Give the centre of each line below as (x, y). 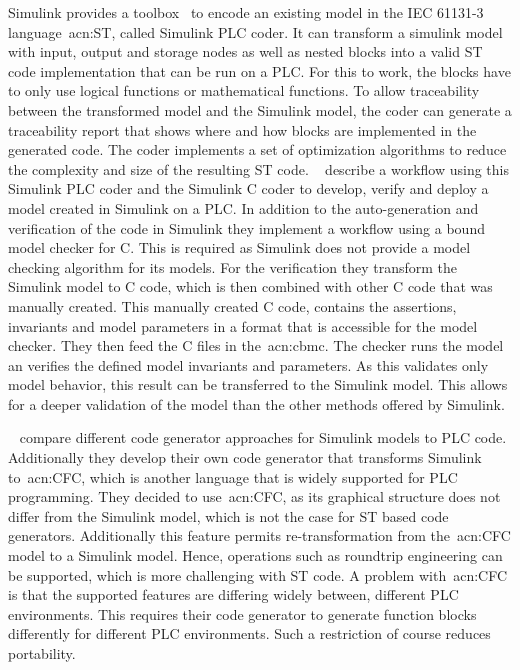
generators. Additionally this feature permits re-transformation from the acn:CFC (259, 535)
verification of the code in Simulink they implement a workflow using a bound (246, 227)
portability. (42, 653)
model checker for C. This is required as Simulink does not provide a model (239, 247)
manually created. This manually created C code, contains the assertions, (232, 305)
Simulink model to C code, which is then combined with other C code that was (250, 286)
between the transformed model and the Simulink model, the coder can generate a (260, 109)
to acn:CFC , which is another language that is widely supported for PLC (233, 476)
